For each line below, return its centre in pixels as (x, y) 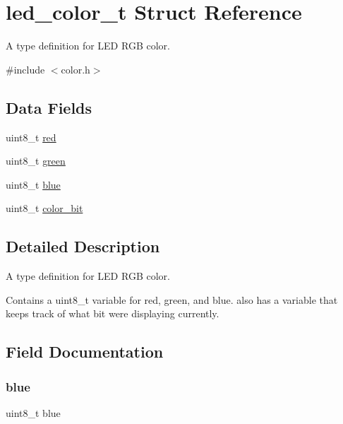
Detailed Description (83, 246)
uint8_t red (31, 137)
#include (25, 69)
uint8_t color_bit (44, 208)
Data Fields (49, 107)
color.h (76, 69)
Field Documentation (85, 352)
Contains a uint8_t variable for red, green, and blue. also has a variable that (172, 299)
